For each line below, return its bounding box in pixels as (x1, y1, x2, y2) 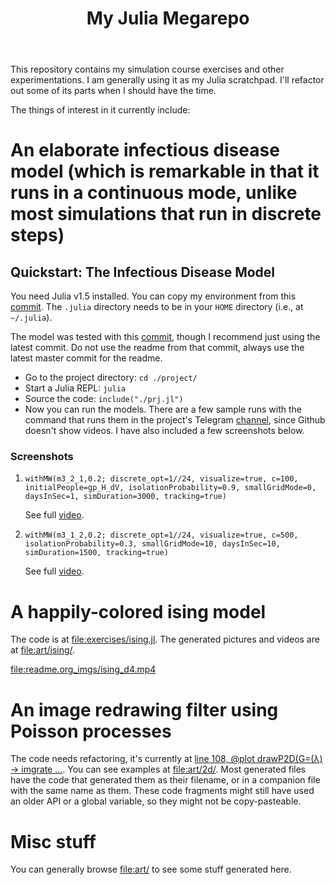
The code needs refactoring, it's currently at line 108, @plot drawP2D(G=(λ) (10, 753, 323, 765)
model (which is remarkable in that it (10, 160, 320, 183)
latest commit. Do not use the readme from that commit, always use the (10, 342, 305, 354)
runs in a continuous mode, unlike (10, 182, 298, 204)
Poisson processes (10, 720, 172, 742)
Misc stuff (10, 830, 97, 853)
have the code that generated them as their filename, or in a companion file (10, 774, 321, 786)
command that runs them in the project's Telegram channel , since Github (24, 414, 326, 426)
